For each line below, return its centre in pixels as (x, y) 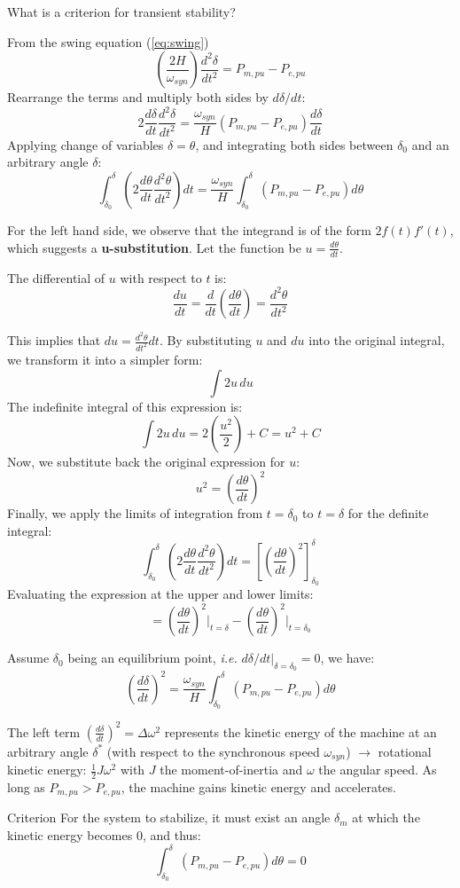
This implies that (54, 340)
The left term (44, 731)
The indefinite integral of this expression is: (125, 406)
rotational (405, 751)
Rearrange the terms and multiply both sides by (138, 97)
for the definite (388, 513)
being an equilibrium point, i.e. (152, 658)
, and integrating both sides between (294, 144)
